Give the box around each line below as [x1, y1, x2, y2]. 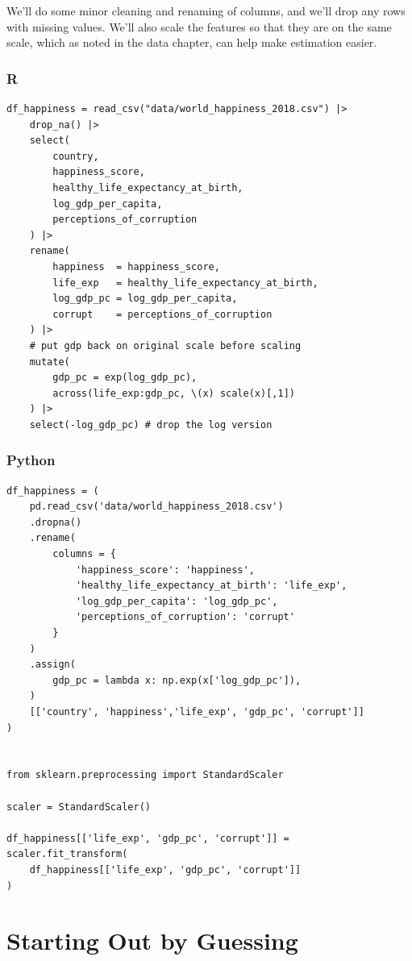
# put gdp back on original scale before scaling [29, 339, 302, 352]
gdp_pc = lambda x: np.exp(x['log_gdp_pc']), [52, 674, 302, 686]
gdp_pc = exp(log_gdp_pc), [52, 372, 198, 384]
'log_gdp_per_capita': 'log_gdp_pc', [75, 595, 278, 607]
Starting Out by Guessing [6, 924, 298, 957]
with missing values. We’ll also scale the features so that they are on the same [6, 18, 392, 35]
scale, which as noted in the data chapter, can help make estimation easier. [6, 34, 377, 51]
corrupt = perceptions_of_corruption [52, 308, 273, 320]
